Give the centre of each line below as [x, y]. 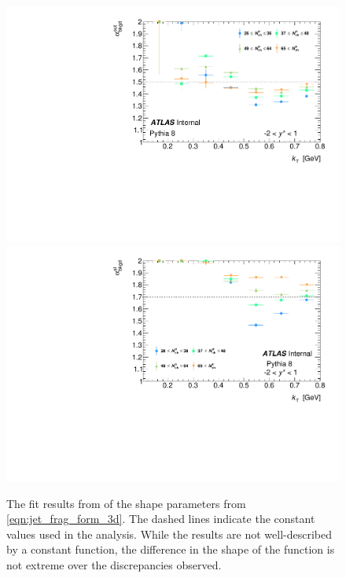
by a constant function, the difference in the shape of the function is [171, 549]
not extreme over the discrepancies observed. [114, 564]
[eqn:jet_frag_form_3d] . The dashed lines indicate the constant [161, 519]
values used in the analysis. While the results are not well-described [169, 534]
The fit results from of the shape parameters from [126, 503]
